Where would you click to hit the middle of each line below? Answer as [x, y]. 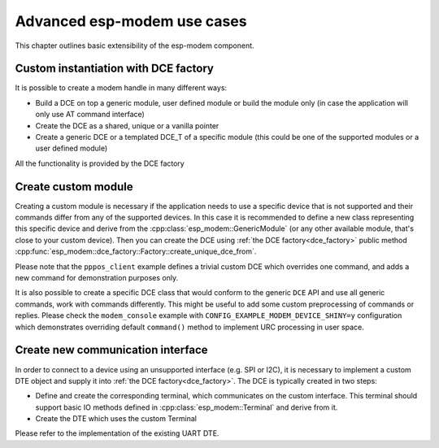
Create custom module [74, 187]
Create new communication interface [111, 350]
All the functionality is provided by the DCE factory [100, 163]
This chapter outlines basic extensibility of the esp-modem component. [135, 46]
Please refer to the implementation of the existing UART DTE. [117, 433]
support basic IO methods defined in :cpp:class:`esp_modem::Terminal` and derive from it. [187, 407]
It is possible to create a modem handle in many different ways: [121, 88]
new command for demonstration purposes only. [97, 278]
